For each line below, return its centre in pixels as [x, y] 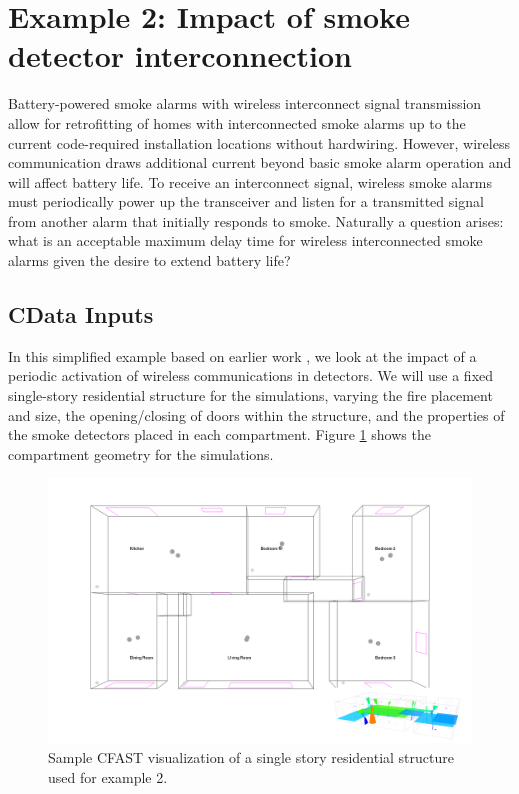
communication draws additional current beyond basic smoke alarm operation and [260, 162]
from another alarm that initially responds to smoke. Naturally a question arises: [256, 220]
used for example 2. [108, 776]
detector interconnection [180, 55]
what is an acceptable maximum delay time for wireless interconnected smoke [245, 240]
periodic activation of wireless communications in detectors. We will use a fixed [251, 375]
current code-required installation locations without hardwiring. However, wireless [259, 142]
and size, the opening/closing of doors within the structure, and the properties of [256, 414]
